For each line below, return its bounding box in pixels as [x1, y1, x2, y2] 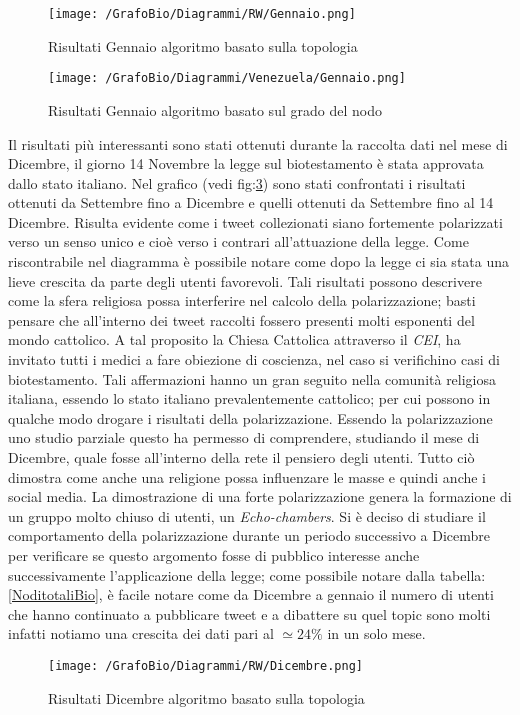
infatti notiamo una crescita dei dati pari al [8, 623, 274, 644]
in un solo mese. [327, 623, 426, 644]
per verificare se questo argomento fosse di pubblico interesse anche [8, 544, 420, 565]
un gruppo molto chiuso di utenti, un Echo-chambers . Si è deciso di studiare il [8, 505, 486, 526]
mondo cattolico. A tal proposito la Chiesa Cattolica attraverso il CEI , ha [8, 329, 461, 350]
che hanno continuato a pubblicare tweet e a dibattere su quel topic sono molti [8, 603, 491, 624]
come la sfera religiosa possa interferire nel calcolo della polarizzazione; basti [8, 290, 476, 311]
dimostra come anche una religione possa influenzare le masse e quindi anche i [8, 466, 487, 487]
